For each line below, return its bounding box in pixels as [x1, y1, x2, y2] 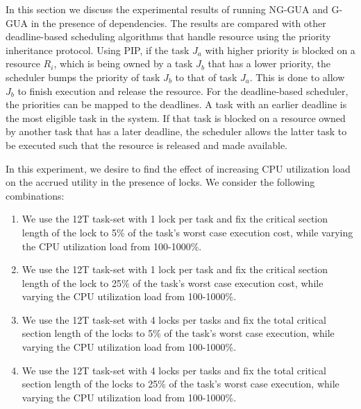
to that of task [175, 69, 237, 84]
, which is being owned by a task [53, 56, 193, 71]
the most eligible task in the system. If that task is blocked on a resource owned [6, 110, 346, 125]
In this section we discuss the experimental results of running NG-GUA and [6, 2, 328, 16]
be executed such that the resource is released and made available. [6, 137, 287, 152]
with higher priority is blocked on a [205, 42, 355, 57]
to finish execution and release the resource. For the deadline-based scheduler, [17, 83, 349, 98]
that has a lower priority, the [208, 56, 330, 71]
